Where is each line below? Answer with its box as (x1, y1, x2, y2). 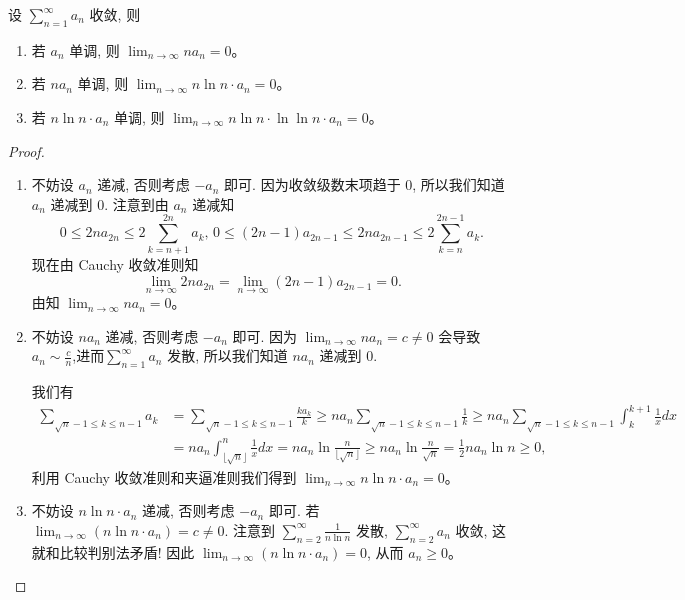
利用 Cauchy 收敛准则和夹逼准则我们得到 (31, 466, 297, 487)
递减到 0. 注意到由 (50, 193, 169, 214)
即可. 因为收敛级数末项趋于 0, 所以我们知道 (224, 174, 505, 195)
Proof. (8, 140, 45, 161)
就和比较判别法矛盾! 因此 (31, 541, 195, 562)
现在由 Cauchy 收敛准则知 (31, 254, 199, 275)
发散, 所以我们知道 (167, 345, 288, 366)
